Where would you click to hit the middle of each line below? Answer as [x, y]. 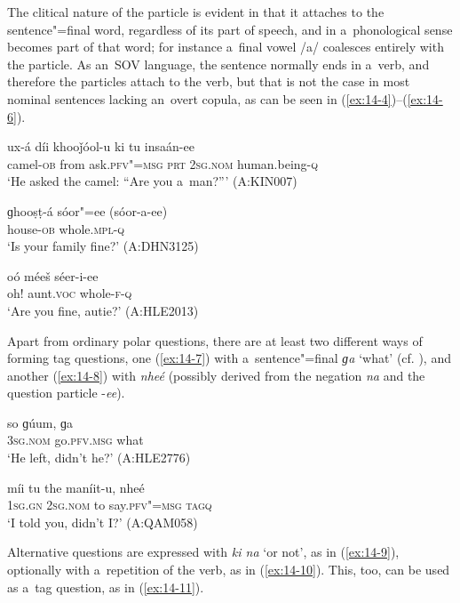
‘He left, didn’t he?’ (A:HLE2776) [99, 458]
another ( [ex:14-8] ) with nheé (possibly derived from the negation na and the [216, 375]
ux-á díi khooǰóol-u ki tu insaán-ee [101, 146]
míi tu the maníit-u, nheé [76, 487]
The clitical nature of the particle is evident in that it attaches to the [196, 12]
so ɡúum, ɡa [40, 422]
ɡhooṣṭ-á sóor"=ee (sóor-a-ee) [87, 210]
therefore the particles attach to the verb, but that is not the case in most [209, 81]
